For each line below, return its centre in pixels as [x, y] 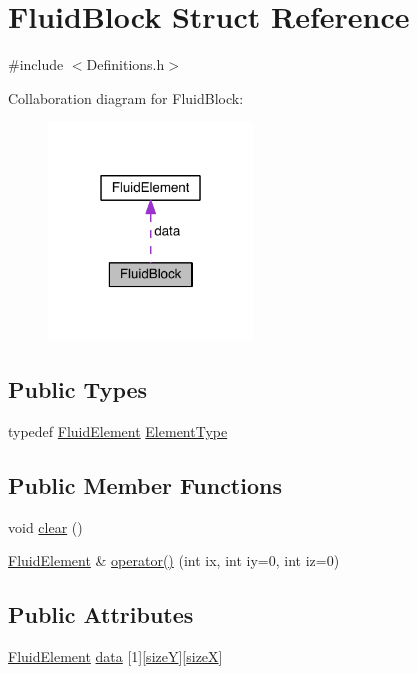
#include [36, 64]
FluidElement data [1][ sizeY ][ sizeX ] [115, 656]
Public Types [78, 389]
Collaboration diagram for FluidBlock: [126, 97]
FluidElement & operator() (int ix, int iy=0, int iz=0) [174, 560]
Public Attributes [101, 614]
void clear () [45, 526]
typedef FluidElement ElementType [118, 430]
